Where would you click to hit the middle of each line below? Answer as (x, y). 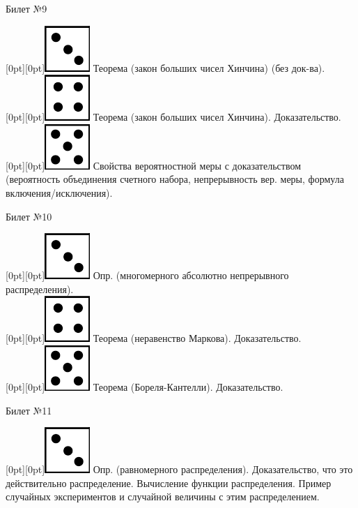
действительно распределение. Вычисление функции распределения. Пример (169, 483)
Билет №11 (29, 410)
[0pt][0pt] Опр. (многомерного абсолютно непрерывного (147, 275)
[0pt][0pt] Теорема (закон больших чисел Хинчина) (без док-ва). (165, 67)
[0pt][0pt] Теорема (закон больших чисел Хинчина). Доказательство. (173, 117)
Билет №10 (29, 216)
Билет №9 (26, 8)
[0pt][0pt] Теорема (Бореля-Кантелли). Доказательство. (145, 386)
